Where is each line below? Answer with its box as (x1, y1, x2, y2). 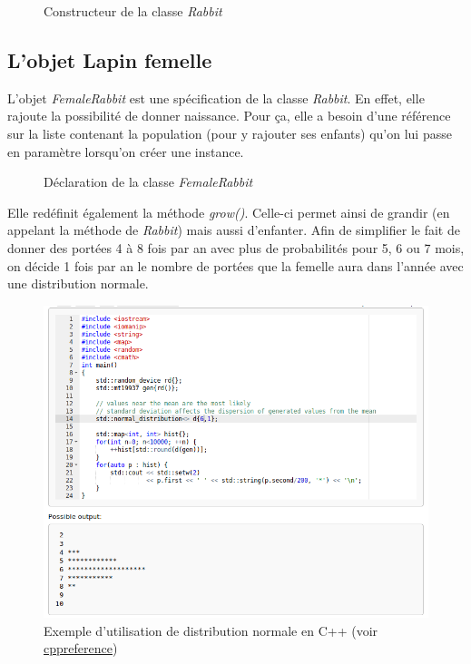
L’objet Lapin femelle (7, 45, 212, 73)
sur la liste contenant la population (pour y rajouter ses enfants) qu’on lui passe (7, 123, 452, 142)
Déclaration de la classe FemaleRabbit (44, 172, 253, 191)
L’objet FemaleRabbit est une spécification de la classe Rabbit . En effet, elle (7, 88, 425, 107)
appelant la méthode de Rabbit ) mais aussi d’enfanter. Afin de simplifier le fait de (7, 220, 460, 239)
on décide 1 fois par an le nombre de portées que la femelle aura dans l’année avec (7, 256, 464, 275)
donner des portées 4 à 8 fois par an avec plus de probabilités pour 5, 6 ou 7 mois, (7, 238, 465, 257)
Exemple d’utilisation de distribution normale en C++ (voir (44, 620, 378, 640)
